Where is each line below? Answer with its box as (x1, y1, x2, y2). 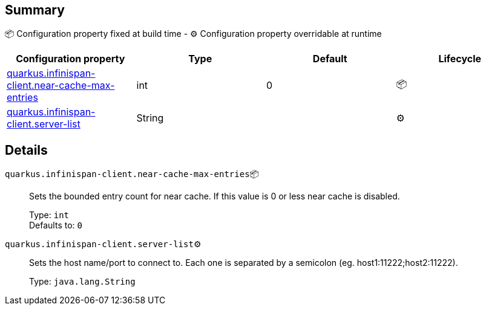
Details (5, 142, 48, 158)
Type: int (29, 210, 70, 221)
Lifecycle (438, 53, 482, 65)
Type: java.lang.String (29, 276, 136, 287)
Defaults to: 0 (29, 220, 82, 231)
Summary (5, 2, 65, 18)
